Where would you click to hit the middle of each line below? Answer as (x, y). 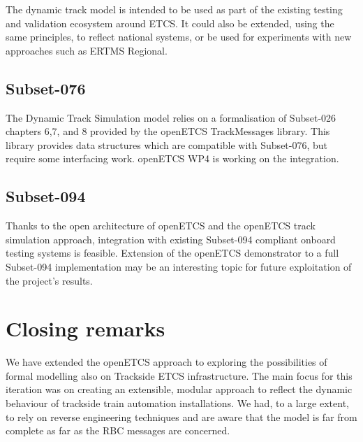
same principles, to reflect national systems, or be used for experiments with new (179, 37)
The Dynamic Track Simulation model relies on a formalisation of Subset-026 (171, 117)
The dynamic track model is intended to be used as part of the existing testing (174, 9)
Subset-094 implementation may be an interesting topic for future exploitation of (179, 266)
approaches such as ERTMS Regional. (87, 50)
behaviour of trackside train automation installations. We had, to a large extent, (177, 403)
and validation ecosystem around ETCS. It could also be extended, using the (170, 23)
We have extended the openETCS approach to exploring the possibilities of (166, 362)
